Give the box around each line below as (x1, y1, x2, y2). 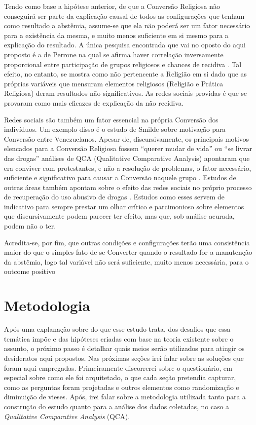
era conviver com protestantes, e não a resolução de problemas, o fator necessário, (4, 162, 251, 173)
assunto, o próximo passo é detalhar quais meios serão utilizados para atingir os (4, 343, 245, 353)
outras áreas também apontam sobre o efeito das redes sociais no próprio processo (4, 182, 252, 192)
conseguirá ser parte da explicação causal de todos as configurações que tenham (4, 10, 245, 21)
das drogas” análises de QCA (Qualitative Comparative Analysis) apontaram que (4, 153, 250, 163)
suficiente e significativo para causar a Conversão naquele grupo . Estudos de (4, 172, 236, 183)
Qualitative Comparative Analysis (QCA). (4, 411, 130, 421)
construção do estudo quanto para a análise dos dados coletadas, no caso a (4, 401, 229, 411)
